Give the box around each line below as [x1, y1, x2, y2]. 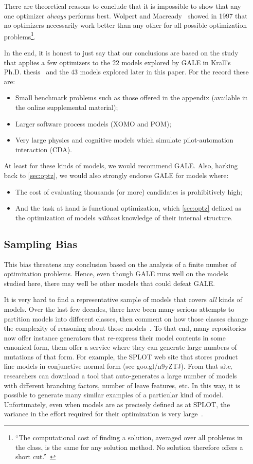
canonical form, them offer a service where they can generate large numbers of [4, 342, 237, 352]
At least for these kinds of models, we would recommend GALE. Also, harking [4, 161, 238, 171]
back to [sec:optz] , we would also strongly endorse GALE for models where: [4, 170, 229, 180]
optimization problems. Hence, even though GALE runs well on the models [4, 268, 228, 279]
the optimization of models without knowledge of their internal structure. [15, 212, 233, 222]
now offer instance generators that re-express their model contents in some [4, 332, 226, 342]
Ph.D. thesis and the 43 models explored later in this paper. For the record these [4, 67, 249, 77]
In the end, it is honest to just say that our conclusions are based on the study [4, 48, 238, 58]
